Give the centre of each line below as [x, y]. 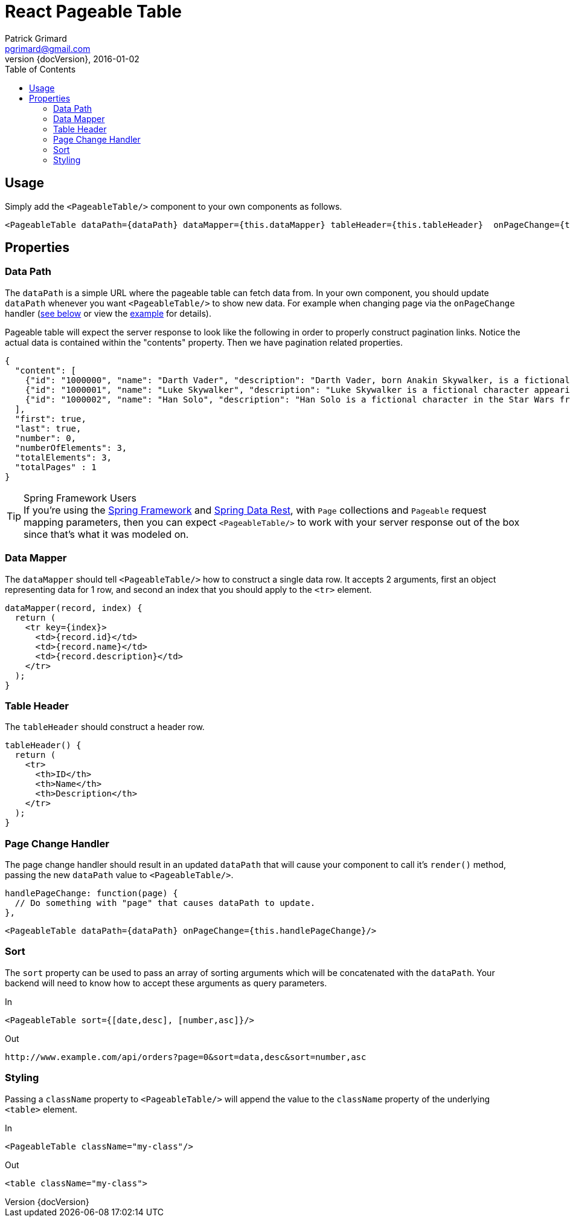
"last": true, [48, 428]
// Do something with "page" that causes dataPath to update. [165, 903]
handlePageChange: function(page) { [91, 894]
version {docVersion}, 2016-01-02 [72, 59]
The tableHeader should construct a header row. [105, 727]
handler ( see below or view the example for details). [108, 313]
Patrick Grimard [36, 38]
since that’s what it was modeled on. [106, 534]
